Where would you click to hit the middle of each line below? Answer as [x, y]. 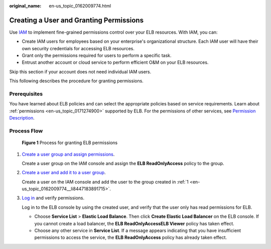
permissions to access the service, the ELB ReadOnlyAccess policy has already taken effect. [131, 237]
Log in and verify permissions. [53, 198]
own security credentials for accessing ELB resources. [78, 48]
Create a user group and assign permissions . [68, 154]
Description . [22, 118]
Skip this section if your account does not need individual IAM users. [80, 72]
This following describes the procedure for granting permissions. [77, 81]
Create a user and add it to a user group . [64, 173]
